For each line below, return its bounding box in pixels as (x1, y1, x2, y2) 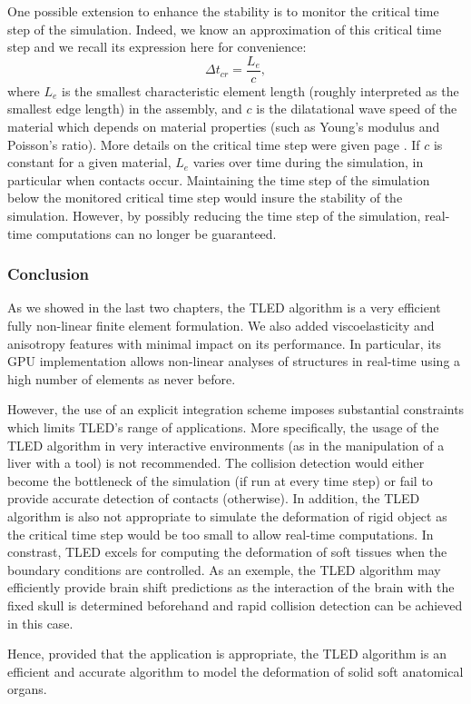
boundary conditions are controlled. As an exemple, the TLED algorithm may (7, 560, 441, 579)
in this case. (7, 613, 74, 632)
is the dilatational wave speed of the (256, 99, 457, 118)
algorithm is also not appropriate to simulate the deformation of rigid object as (7, 506, 447, 525)
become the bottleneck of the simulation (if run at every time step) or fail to (7, 471, 433, 490)
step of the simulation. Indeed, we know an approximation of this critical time (7, 19, 442, 38)
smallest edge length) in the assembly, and (7, 99, 242, 118)
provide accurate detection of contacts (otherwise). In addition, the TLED (7, 489, 420, 508)
